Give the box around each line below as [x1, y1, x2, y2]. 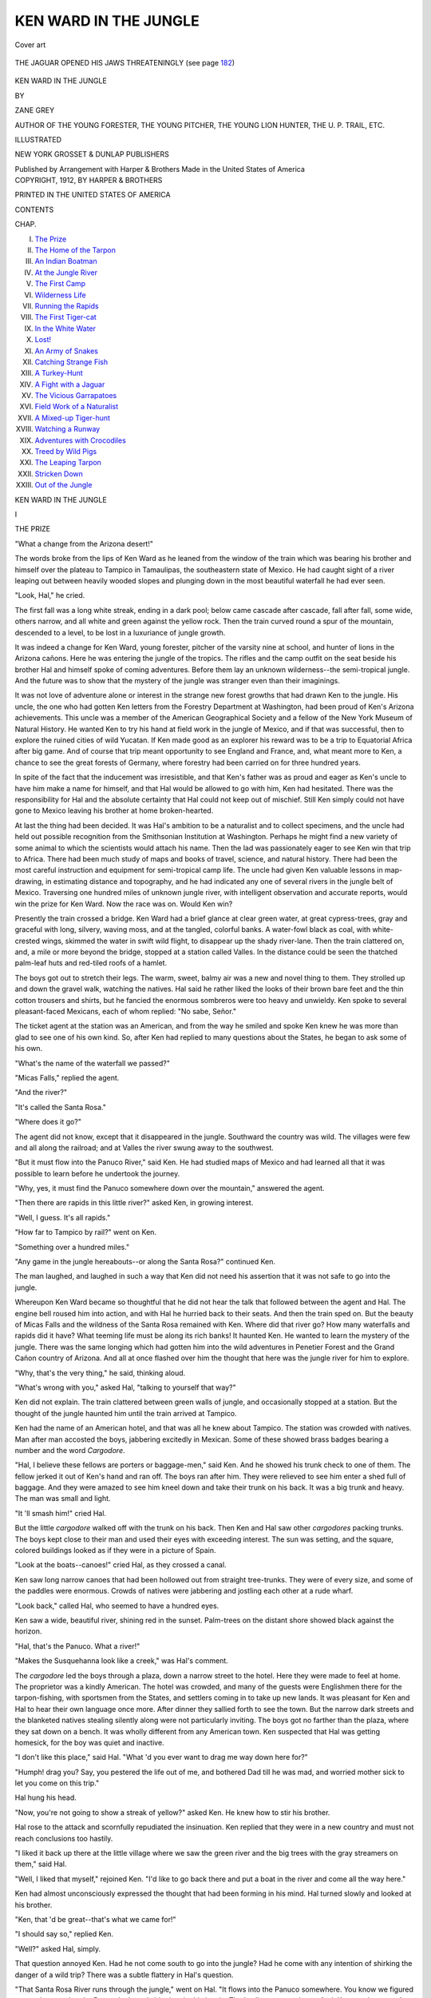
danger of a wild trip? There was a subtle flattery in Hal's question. [14, 1970, 234, 1980]
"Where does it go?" [14, 1117, 81, 1127]
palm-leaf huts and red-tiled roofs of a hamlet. [14, 958, 168, 968]
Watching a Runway [34, 424, 101, 434]
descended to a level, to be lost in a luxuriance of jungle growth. [14, 627, 226, 637]
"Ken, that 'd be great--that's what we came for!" [14, 1914, 176, 1924]
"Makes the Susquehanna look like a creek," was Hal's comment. [14, 1656, 229, 1666]
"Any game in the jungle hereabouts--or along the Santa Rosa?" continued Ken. [14, 1257, 275, 1267]
